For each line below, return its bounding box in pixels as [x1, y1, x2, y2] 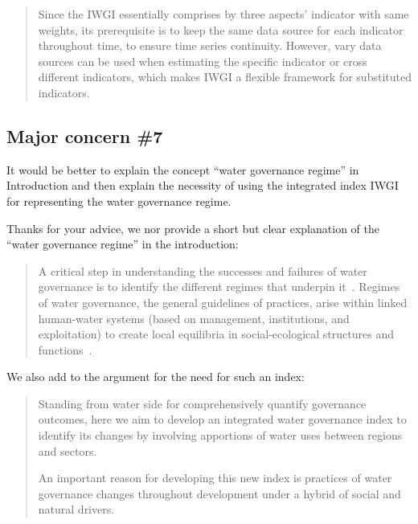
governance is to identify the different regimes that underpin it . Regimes [38, 278, 400, 295]
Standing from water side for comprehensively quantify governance [38, 395, 367, 411]
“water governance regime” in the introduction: [6, 235, 239, 252]
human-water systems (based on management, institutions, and [38, 309, 350, 326]
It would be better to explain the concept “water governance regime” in [6, 161, 359, 178]
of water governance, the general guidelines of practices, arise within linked [38, 293, 408, 310]
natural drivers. [38, 501, 115, 518]
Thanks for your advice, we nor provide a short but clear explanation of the [6, 219, 379, 236]
